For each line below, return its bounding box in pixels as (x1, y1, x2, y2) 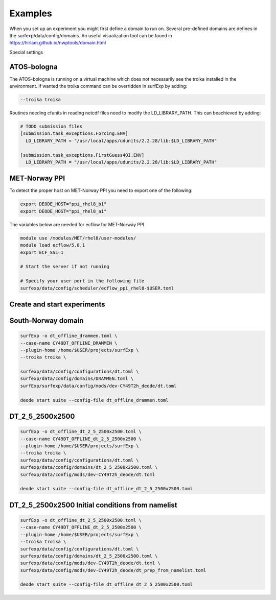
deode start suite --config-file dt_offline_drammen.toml (20, 397, 169, 403)
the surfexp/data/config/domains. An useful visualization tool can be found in (9, 32, 172, 38)
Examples (9, 8, 52, 19)
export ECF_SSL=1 (20, 249, 64, 255)
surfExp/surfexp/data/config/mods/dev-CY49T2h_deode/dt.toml (20, 383, 177, 389)
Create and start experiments (9, 300, 105, 308)
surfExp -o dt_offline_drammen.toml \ (20, 333, 118, 339)
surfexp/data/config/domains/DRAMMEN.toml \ (20, 376, 134, 381)
